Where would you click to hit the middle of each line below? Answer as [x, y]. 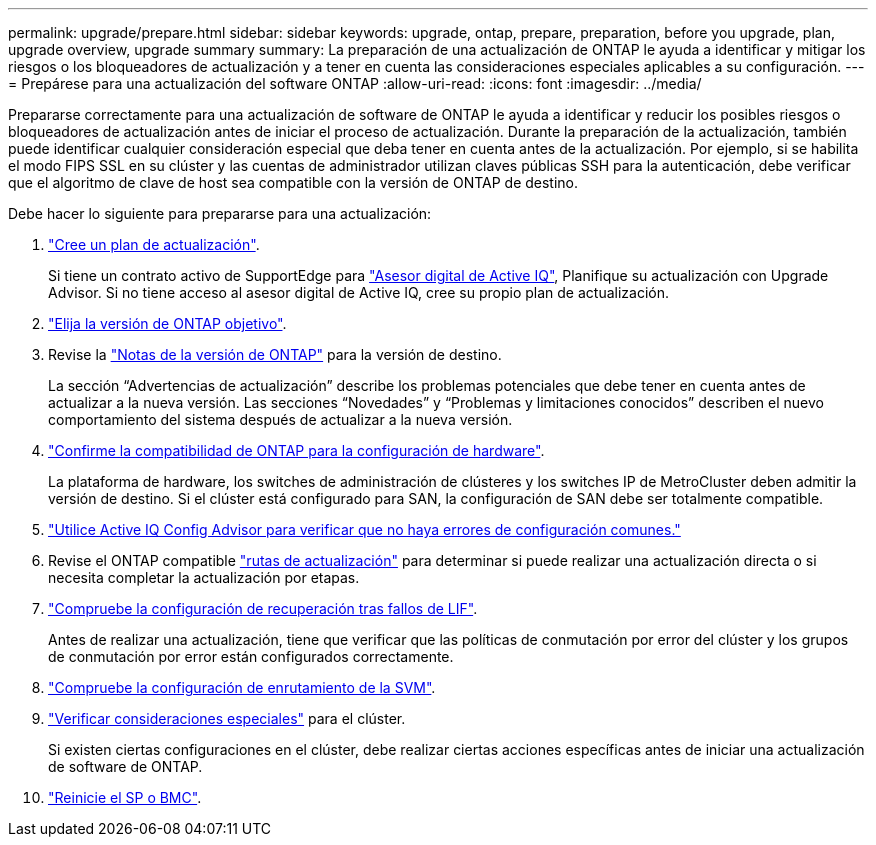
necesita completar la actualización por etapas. [204, 577]
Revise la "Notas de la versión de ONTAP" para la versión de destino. [275, 354]
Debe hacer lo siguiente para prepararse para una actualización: [220, 213]
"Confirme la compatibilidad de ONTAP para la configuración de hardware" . [296, 450]
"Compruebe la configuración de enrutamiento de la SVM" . [242, 687]
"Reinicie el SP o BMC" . [125, 797]
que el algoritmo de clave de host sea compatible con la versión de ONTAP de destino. [293, 182]
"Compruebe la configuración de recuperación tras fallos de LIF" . [263, 608]
